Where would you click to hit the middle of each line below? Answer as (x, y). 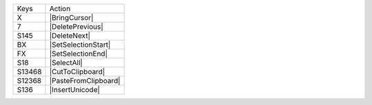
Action (60, 9)
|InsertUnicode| (74, 90)
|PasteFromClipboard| (85, 81)
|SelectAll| (66, 63)
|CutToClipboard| (77, 72)
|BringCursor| (71, 17)
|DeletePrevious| (76, 26)
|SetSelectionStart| (80, 45)
